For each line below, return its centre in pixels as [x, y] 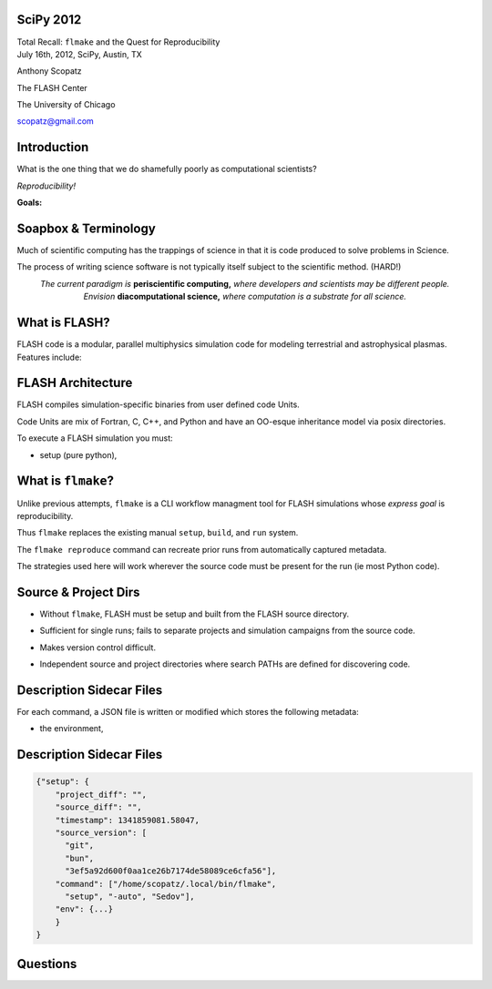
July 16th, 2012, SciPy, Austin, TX [79, 54]
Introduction [53, 147]
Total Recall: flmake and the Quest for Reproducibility [118, 42]
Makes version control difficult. [98, 647]
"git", [80, 846]
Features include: [49, 357]
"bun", [80, 858]
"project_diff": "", [101, 794]
